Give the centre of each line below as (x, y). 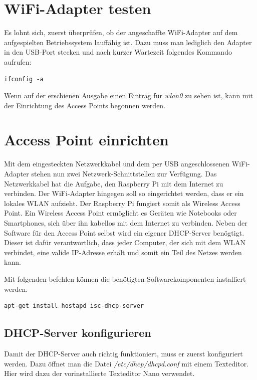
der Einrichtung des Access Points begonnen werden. (85, 105)
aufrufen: (18, 61)
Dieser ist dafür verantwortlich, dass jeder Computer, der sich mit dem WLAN (125, 242)
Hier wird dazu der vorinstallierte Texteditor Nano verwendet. (99, 373)
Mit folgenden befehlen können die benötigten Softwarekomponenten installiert (125, 278)
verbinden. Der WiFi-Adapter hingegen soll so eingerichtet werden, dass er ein (124, 193)
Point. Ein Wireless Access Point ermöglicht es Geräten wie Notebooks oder (120, 213)
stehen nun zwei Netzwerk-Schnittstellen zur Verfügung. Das (124, 173)
